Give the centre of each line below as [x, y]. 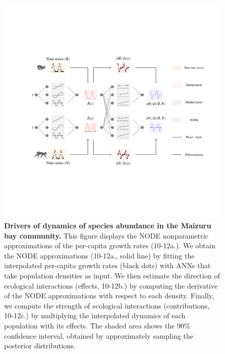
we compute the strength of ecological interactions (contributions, [107, 305]
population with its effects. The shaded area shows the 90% [97, 325]
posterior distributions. [40, 346]
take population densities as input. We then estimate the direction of [112, 275]
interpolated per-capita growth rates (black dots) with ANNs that [107, 265]
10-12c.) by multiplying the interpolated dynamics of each [95, 315]
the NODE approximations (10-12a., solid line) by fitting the [99, 255]
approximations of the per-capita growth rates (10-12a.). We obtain [110, 245]
